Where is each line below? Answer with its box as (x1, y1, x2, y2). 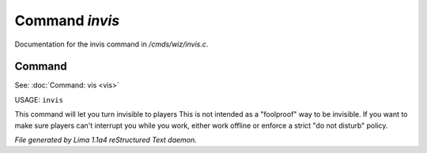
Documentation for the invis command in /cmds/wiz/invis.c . (14, 39, 209, 49)
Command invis (14, 12, 120, 29)
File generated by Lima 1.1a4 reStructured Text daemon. (14, 135, 197, 145)
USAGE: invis (14, 95, 63, 104)
